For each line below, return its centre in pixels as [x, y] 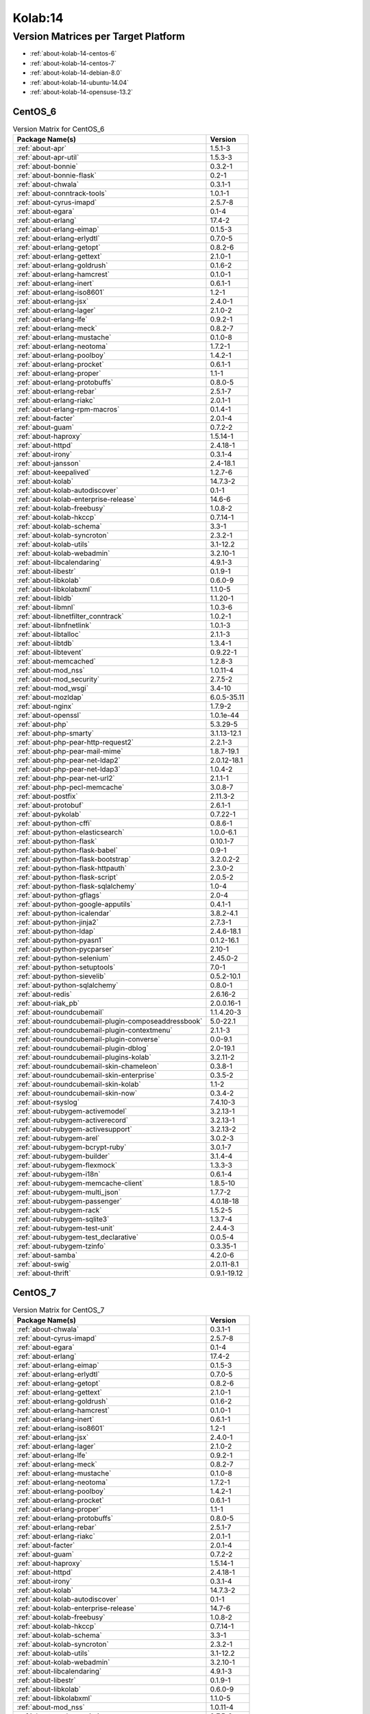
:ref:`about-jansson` [49, 463]
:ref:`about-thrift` [44, 1273]
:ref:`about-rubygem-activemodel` [72, 1111]
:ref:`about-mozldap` [50, 697]
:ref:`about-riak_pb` [48, 1003]
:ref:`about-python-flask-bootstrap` [74, 859]
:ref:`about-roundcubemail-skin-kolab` [79, 1085]
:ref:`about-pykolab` [49, 814]
